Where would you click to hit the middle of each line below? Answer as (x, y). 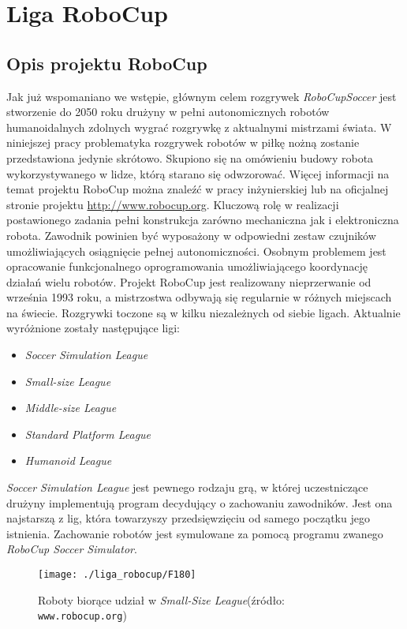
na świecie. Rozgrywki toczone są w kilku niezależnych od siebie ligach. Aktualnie (203, 312)
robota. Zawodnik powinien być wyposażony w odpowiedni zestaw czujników (191, 235)
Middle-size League (71, 408)
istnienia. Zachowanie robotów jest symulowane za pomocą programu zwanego (195, 533)
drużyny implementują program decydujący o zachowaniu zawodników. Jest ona (200, 502)
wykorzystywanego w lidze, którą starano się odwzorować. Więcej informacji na (198, 173)
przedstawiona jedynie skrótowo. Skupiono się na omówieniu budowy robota (190, 157)
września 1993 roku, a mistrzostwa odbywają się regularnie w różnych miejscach (199, 297)
